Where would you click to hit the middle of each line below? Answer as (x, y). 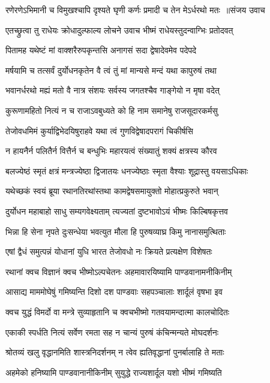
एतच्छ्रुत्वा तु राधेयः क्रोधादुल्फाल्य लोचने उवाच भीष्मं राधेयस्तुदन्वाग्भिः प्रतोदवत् (119, 30)
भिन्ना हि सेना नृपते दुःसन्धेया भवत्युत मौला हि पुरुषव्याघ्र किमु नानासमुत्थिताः (116, 231)
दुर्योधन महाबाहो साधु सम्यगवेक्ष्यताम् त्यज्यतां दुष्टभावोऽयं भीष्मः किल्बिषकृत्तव (117, 211)
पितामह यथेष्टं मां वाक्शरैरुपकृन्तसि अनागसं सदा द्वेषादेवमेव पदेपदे (101, 50)
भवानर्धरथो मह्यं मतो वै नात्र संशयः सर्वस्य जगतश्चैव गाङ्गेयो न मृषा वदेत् (112, 90)
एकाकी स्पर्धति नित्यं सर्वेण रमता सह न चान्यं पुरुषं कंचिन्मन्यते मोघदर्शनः (112, 332)
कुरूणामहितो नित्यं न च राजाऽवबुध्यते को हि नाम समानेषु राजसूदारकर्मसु (112, 110)
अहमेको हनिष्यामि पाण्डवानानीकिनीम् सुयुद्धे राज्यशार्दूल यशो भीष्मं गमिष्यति (114, 372)
